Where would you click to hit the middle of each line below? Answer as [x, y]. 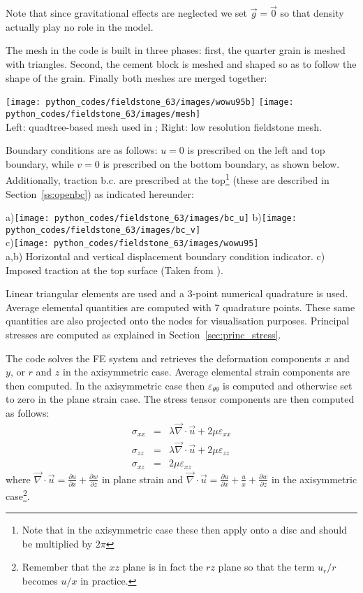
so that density [312, 13]
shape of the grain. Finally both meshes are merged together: [136, 77]
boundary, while [40, 163]
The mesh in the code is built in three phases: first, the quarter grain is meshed [176, 50]
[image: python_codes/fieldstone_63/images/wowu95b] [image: [150, 102]
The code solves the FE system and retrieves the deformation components [164, 358]
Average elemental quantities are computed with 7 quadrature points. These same [180, 307]
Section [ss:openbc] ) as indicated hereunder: [100, 193]
